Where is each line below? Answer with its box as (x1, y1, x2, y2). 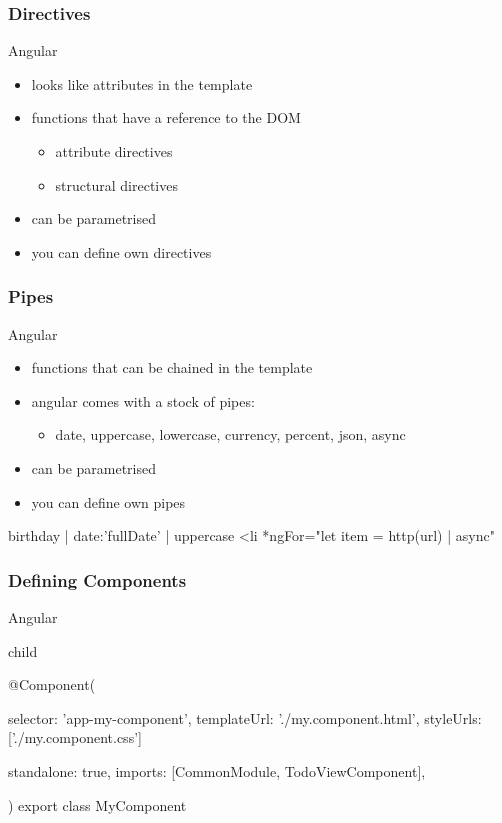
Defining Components (8, 567, 187, 592)
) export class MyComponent (8, 794, 187, 815)
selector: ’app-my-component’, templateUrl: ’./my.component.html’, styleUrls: (8, 707, 482, 728)
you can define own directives (31, 241, 212, 262)
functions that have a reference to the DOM (31, 107, 301, 128)
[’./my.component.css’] (8, 727, 142, 748)
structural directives (55, 174, 178, 195)
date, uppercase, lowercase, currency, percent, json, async (55, 424, 406, 445)
